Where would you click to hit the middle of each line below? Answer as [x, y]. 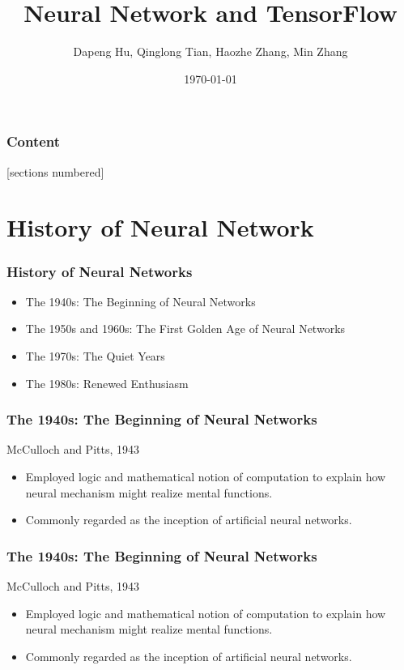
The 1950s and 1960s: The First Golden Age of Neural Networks [185, 329]
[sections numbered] [55, 171]
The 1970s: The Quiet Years [95, 355]
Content [34, 141]
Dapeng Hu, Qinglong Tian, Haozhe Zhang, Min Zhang [211, 51]
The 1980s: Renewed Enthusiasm [107, 383]
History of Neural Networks [100, 271]
